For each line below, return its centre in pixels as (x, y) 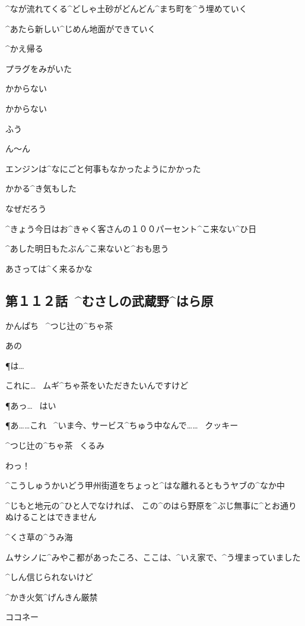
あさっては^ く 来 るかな (49, 268)
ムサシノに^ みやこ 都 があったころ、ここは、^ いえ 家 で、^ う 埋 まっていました (153, 557)
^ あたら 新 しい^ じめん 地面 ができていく (81, 28)
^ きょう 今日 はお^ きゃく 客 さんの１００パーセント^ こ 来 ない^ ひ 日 (131, 228)
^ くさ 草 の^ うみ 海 (39, 537)
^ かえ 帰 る (24, 48)
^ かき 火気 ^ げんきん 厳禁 (52, 597)
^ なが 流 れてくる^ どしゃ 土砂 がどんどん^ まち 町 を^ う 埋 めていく (126, 8)
